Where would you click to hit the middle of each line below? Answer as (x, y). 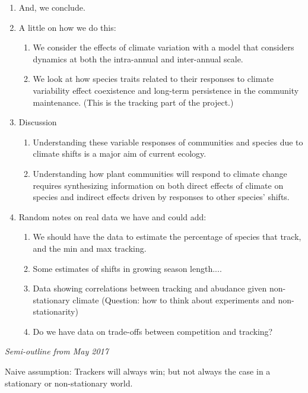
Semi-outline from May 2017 (57, 351)
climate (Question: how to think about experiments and (174, 299)
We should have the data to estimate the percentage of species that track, (167, 237)
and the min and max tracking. (90, 248)
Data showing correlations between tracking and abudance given (150, 288)
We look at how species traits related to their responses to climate (153, 79)
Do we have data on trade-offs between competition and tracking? (153, 331)
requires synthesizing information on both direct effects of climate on (158, 185)
